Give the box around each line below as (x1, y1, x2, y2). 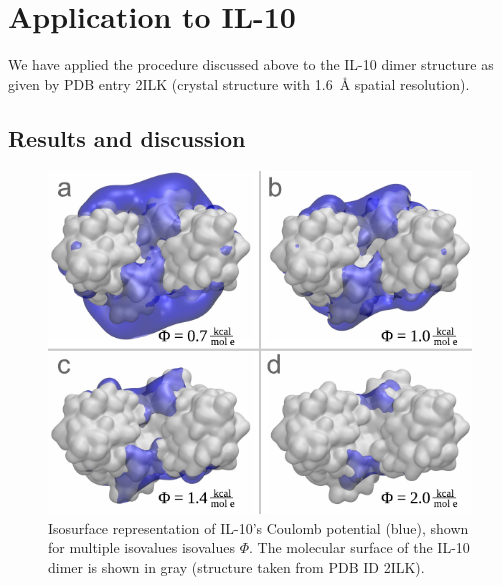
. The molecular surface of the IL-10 (249, 537, 470, 558)
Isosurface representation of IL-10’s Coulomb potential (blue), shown (48, 517, 469, 538)
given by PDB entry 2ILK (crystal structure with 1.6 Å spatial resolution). (8, 73, 470, 94)
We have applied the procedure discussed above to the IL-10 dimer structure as (8, 54, 494, 75)
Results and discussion (8, 122, 246, 153)
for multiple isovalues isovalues (48, 537, 235, 558)
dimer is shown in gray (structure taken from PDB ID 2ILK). (48, 556, 425, 577)
